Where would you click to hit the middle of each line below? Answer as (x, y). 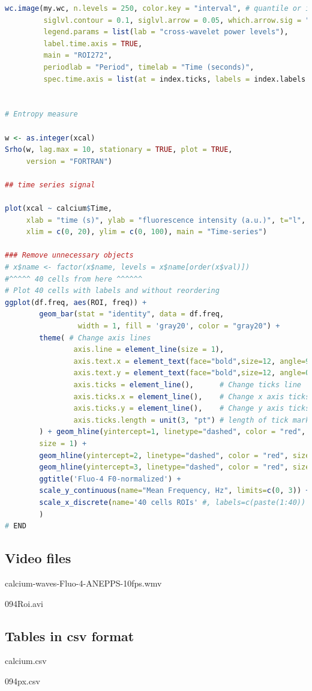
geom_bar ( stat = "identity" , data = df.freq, (132, 314)
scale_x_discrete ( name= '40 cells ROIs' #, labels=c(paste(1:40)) (172, 502)
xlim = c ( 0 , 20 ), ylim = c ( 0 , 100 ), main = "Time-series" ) (146, 232)
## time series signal (50, 185)
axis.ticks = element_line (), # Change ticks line (187, 385)
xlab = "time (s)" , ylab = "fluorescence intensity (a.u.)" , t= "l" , (166, 220)
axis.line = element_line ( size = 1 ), (149, 350)
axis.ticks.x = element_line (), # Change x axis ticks (192, 397)
